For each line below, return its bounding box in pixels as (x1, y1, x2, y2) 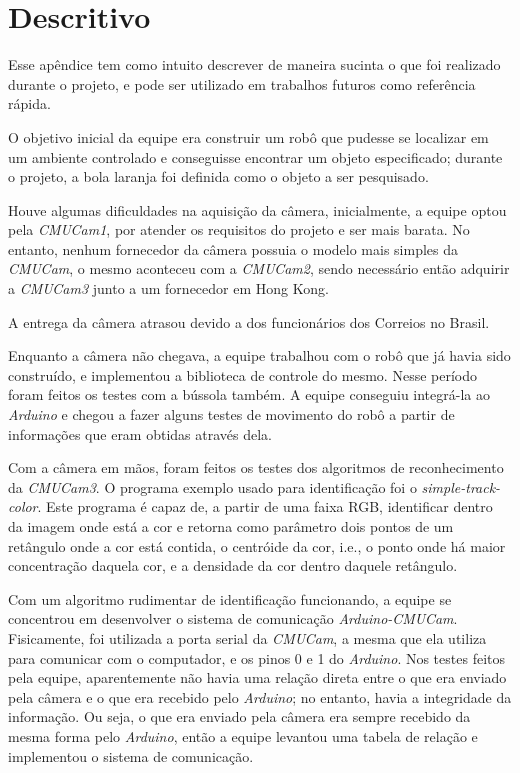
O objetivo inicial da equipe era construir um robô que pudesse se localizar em (8, 126, 489, 147)
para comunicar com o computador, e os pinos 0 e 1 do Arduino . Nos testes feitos (8, 647, 505, 668)
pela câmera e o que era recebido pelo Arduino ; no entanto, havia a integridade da (8, 686, 512, 707)
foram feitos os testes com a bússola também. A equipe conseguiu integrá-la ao (8, 384, 490, 405)
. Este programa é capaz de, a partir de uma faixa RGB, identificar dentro (37, 496, 493, 517)
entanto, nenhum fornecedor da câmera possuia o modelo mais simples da (8, 238, 459, 259)
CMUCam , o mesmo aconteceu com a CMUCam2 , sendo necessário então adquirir (8, 258, 510, 279)
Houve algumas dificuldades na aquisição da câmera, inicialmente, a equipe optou (8, 199, 507, 220)
